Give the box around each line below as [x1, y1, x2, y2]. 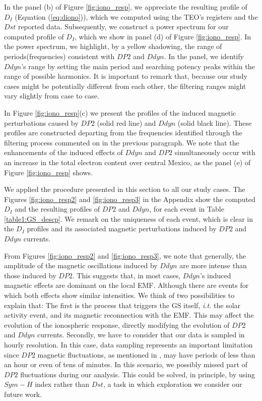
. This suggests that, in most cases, [72, 270, 181, 280]
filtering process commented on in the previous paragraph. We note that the [4, 137, 239, 147]
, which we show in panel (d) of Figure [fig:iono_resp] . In [75, 31, 251, 41]
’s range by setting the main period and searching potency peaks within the [21, 61, 255, 71]
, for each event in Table [149, 204, 224, 214]
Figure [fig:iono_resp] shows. [4, 167, 93, 177]
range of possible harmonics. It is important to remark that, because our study [4, 71, 247, 81]
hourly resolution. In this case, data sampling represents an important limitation [4, 339, 253, 349]
